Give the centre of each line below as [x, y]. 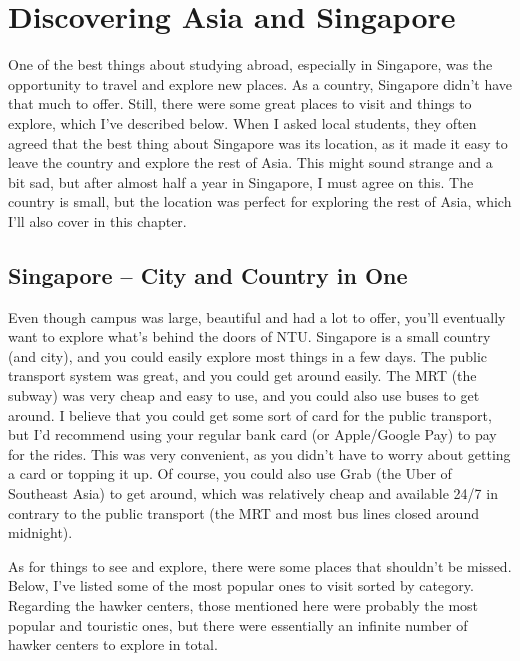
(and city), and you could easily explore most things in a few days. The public [248, 355]
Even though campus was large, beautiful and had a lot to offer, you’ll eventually [257, 316]
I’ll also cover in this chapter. [97, 220]
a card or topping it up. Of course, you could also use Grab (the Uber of [230, 473]
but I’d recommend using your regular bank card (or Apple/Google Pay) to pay [252, 434]
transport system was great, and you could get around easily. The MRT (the [242, 375]
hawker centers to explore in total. [113, 644]
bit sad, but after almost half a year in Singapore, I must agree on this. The [241, 181]
